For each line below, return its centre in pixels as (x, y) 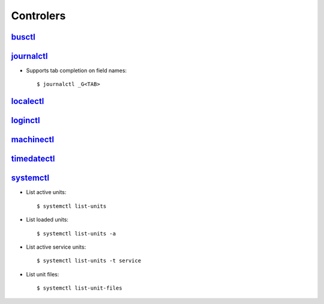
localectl (28, 101)
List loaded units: (47, 220)
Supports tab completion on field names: (76, 71)
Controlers (38, 16)
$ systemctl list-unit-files (79, 288)
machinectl (32, 140)
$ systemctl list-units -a (76, 233)
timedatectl (33, 159)
